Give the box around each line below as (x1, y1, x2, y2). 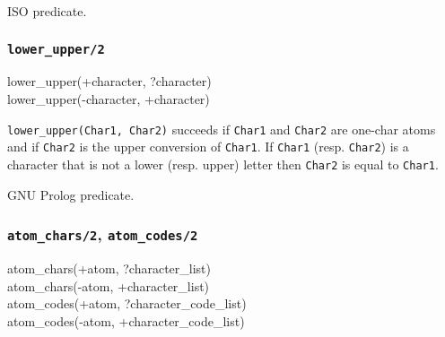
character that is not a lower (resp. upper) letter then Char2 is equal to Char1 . (7, 154, 439, 173)
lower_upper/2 (7, 41, 105, 56)
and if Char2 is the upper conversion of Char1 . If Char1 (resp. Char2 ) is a (7, 137, 409, 156)
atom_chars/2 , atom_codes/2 (7, 223, 198, 246)
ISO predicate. (7, 2, 87, 20)
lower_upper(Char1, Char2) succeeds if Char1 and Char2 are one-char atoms (7, 119, 436, 138)
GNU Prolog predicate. (7, 185, 135, 203)
